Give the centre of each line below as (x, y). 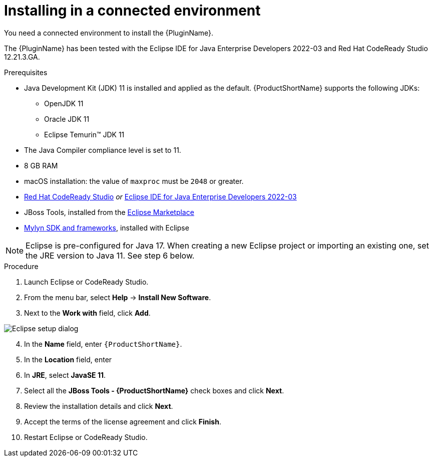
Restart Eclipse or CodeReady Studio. (86, 437)
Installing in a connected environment (132, 11)
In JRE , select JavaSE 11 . (65, 375)
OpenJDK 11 (64, 103)
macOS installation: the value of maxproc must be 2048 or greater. (134, 181)
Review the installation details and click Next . (99, 406)
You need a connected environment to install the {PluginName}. (109, 33)
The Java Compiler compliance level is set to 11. (103, 150)
